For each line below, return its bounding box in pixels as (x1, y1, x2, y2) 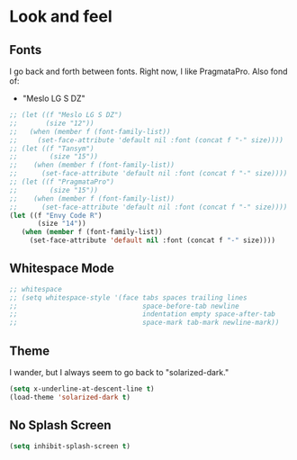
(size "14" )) (37, 219, 87, 229)
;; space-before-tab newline (9, 302, 240, 311)
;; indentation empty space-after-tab (9, 310, 276, 319)
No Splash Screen (9, 418, 112, 433)
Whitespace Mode (9, 261, 114, 276)
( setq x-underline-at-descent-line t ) (9, 384, 155, 393)
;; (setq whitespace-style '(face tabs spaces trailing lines (9, 293, 247, 302)
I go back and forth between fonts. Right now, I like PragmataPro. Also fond (9, 66, 288, 77)
